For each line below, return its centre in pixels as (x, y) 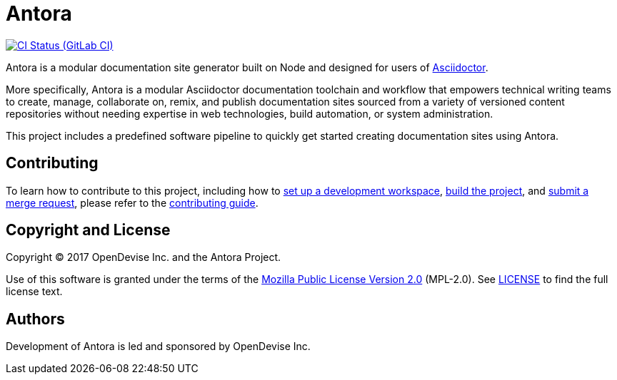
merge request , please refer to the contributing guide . (132, 202)
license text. (34, 292)
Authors (35, 319)
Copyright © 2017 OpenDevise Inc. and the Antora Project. (144, 257)
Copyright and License (88, 230)
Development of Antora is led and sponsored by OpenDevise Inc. (158, 346)
